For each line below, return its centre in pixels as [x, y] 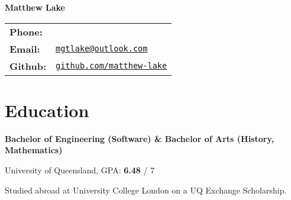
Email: [25, 49]
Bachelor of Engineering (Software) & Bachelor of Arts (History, [140, 138]
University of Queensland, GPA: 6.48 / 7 [80, 170]
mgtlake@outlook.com [101, 49]
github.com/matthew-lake [111, 66]
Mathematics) [34, 150]
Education [47, 110]
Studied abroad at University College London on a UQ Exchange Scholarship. [146, 190]
